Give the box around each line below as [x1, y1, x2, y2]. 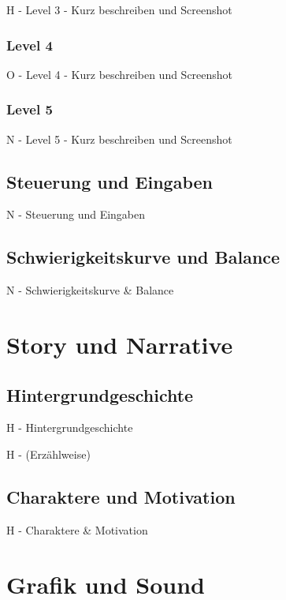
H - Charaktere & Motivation [6, 521, 148, 538]
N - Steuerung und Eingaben [6, 206, 146, 223]
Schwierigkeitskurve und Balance [6, 245, 280, 269]
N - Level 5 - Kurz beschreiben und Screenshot [6, 130, 232, 147]
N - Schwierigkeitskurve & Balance [6, 282, 174, 298]
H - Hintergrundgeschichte [6, 419, 133, 436]
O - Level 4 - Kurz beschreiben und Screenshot [6, 66, 233, 82]
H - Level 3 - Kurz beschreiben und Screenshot [6, 2, 232, 17]
